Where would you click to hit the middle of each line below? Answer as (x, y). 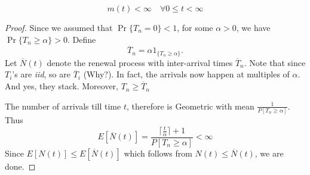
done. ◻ (20, 166)
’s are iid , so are (41, 74)
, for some (195, 27)
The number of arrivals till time (63, 106)
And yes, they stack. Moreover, (62, 86)
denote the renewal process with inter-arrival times (140, 62)
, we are (269, 153)
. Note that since (275, 62)
